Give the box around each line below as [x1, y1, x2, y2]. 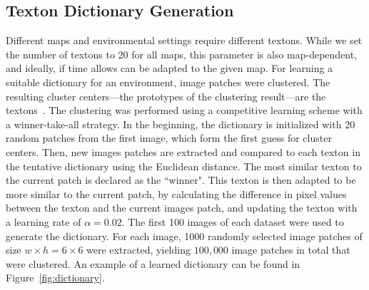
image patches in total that [231, 242, 350, 257]
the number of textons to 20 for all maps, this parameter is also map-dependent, [6, 46, 358, 61]
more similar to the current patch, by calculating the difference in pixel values [6, 186, 347, 201]
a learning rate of [6, 214, 81, 229]
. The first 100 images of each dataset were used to [121, 214, 344, 229]
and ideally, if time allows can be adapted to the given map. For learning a [6, 61, 333, 76]
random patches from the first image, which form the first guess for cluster [6, 130, 332, 145]
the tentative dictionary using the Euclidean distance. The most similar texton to [6, 158, 362, 173]
